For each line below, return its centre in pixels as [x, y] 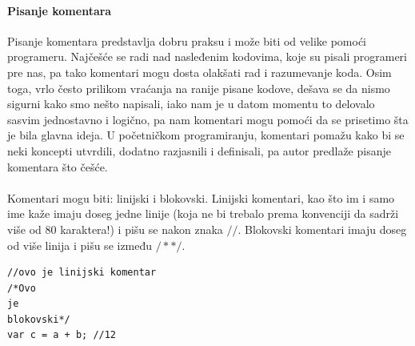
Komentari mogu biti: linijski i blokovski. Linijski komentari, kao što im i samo [201, 197]
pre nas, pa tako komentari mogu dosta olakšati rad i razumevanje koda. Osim [200, 72]
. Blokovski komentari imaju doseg [322, 229]
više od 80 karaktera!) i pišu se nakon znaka [115, 229]
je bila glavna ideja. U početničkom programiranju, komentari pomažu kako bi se [206, 135]
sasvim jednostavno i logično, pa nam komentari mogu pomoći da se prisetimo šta [208, 119]
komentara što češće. [58, 166]
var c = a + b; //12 [62, 335]
